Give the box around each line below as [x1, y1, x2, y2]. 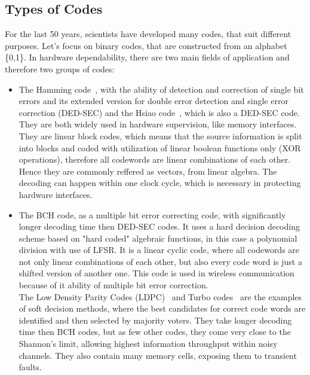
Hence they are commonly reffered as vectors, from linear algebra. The [19, 164, 277, 177]
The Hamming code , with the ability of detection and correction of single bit [19, 83, 304, 95]
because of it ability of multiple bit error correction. [19, 279, 208, 291]
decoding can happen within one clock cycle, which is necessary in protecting [19, 176, 301, 189]
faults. [19, 361, 42, 373]
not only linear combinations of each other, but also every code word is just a [19, 255, 302, 267]
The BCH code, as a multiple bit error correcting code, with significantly [19, 208, 286, 221]
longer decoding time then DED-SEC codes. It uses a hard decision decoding [19, 220, 300, 233]
